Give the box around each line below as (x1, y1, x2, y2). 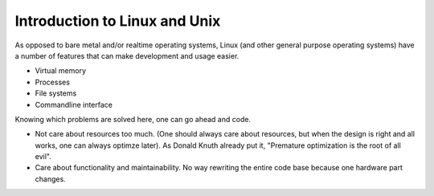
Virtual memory (35, 66, 87, 76)
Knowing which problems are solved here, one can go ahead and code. (14, 114, 252, 124)
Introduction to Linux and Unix (14, 12, 221, 30)
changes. (35, 174, 66, 184)
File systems (35, 88, 77, 98)
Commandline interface (35, 100, 113, 109)
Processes (35, 77, 70, 87)
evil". (35, 152, 51, 161)
